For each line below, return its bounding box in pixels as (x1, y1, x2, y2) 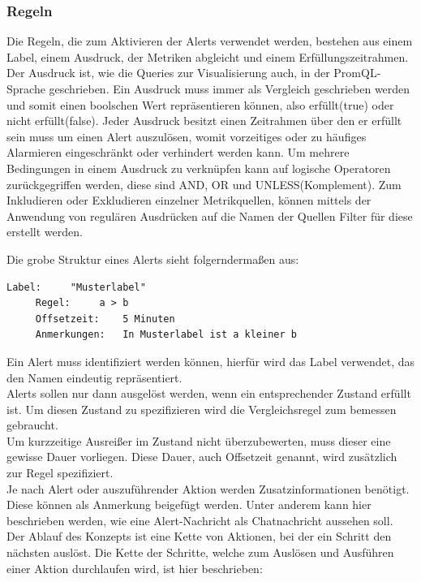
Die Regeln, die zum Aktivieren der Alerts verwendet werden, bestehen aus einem (6, 32, 413, 50)
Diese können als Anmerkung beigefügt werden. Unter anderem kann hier (6, 496, 372, 513)
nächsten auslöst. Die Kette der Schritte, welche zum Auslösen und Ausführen (6, 544, 394, 561)
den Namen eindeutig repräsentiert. (6, 369, 183, 386)
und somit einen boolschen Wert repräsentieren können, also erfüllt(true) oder (6, 96, 394, 113)
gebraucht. (6, 416, 58, 433)
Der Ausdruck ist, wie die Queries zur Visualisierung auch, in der (6, 64, 330, 81)
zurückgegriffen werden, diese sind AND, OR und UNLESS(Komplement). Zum (6, 175, 402, 192)
